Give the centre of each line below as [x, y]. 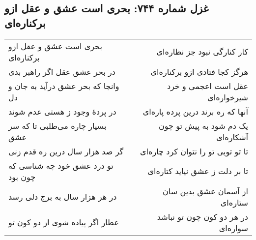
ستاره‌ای [234, 202]
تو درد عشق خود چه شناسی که [61, 165]
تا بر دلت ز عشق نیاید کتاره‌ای [198, 171]
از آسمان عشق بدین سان [205, 191]
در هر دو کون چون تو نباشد [202, 216]
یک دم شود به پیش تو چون [203, 125]
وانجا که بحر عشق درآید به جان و [64, 86]
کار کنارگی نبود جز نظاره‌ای [202, 52]
